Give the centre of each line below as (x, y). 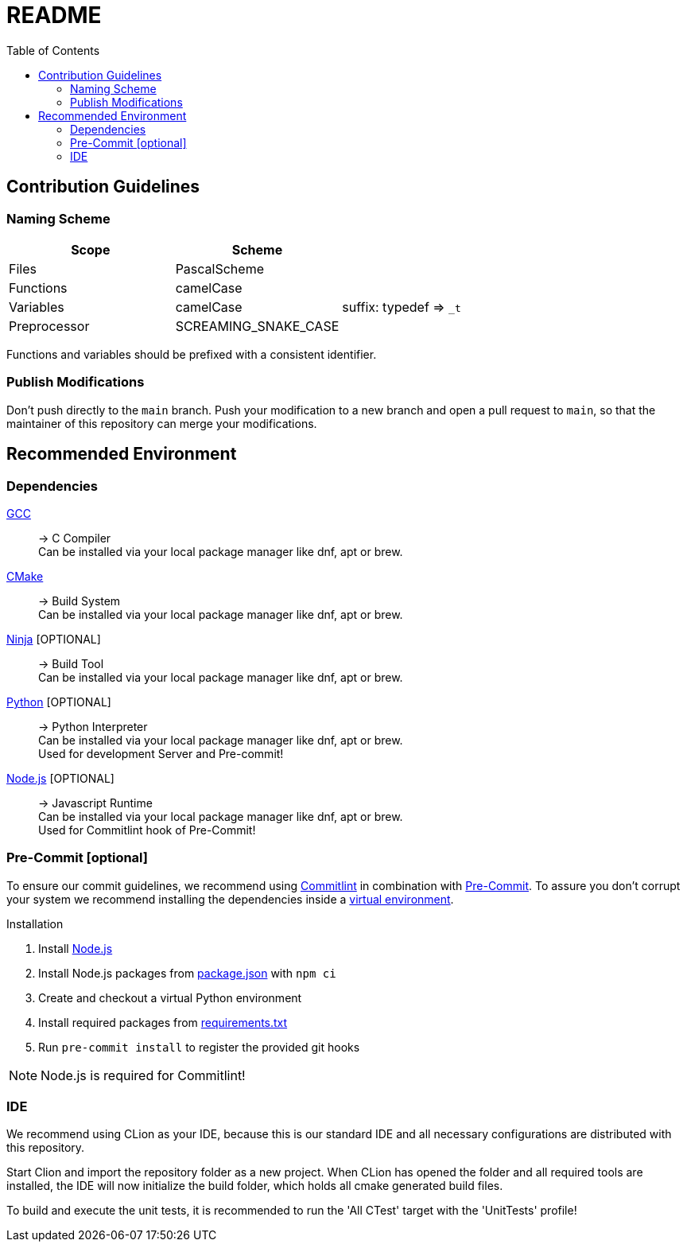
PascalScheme (219, 268)
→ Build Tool (71, 663)
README (54, 15)
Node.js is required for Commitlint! (143, 1075)
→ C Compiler (75, 538)
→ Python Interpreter (93, 726)
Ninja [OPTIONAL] (54, 639)
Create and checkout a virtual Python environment (170, 997)
